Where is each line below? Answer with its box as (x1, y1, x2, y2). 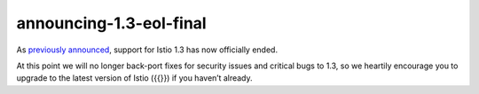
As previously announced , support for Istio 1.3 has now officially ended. (16, 44, 279, 55)
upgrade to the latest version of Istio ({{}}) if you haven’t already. (16, 73, 253, 83)
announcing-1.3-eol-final (16, 13, 208, 33)
